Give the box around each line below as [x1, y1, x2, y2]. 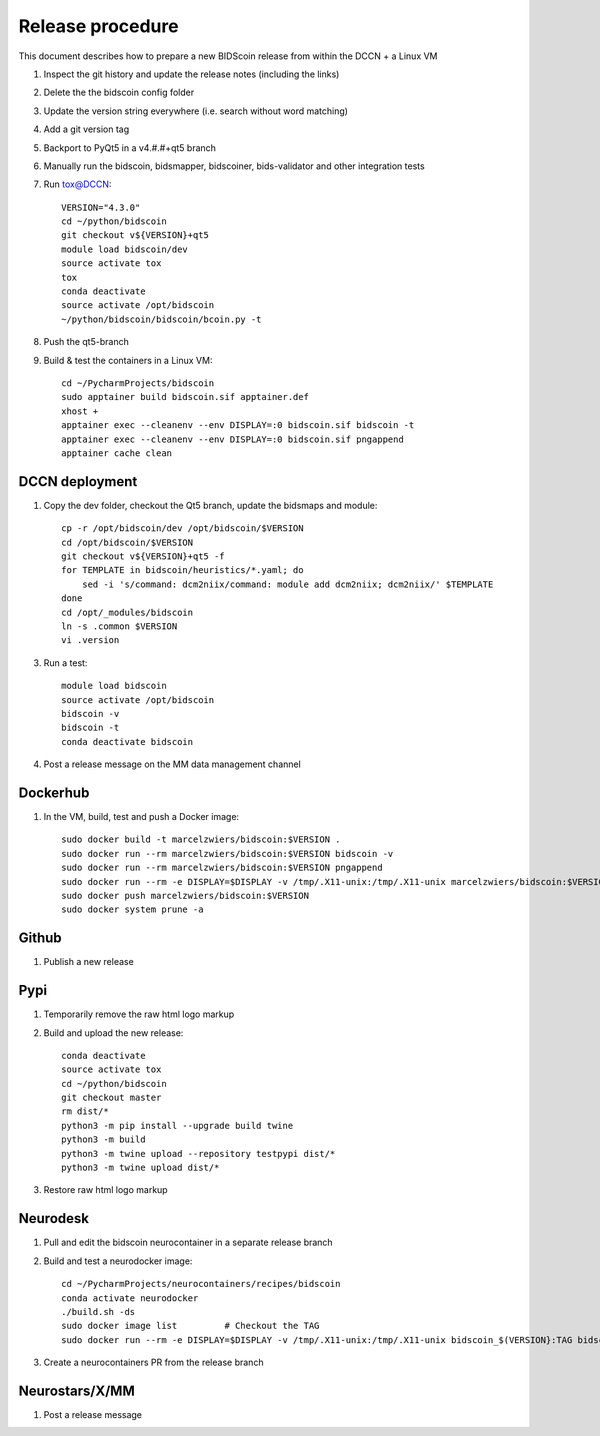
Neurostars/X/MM [18, 1382, 135, 1399]
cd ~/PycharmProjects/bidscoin [61, 377, 215, 389]
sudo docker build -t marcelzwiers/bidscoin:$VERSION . [61, 834, 341, 845]
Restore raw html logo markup [43, 1184, 169, 1196]
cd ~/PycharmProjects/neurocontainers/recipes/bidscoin [61, 1278, 341, 1290]
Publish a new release [43, 956, 134, 968]
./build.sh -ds [61, 1306, 136, 1317]
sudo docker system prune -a [61, 904, 204, 915]
